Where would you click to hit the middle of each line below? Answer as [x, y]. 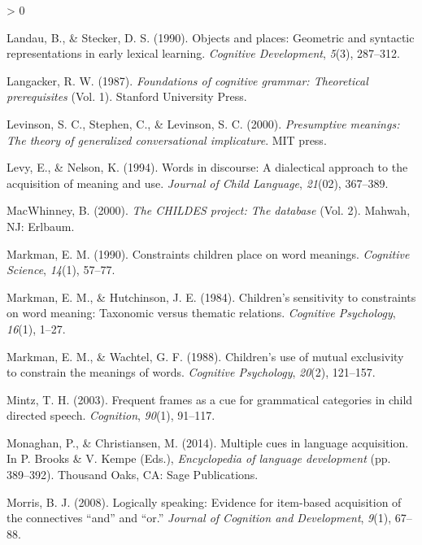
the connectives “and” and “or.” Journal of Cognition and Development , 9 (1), [199, 518]
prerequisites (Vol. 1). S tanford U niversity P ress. [127, 96]
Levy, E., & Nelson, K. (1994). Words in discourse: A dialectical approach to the [207, 167]
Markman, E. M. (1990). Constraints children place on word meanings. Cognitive [208, 253]
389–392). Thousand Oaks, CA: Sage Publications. [133, 475]
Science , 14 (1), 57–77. [61, 270]
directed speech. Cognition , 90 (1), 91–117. [111, 415]
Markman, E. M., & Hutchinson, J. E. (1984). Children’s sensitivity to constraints [211, 296]
